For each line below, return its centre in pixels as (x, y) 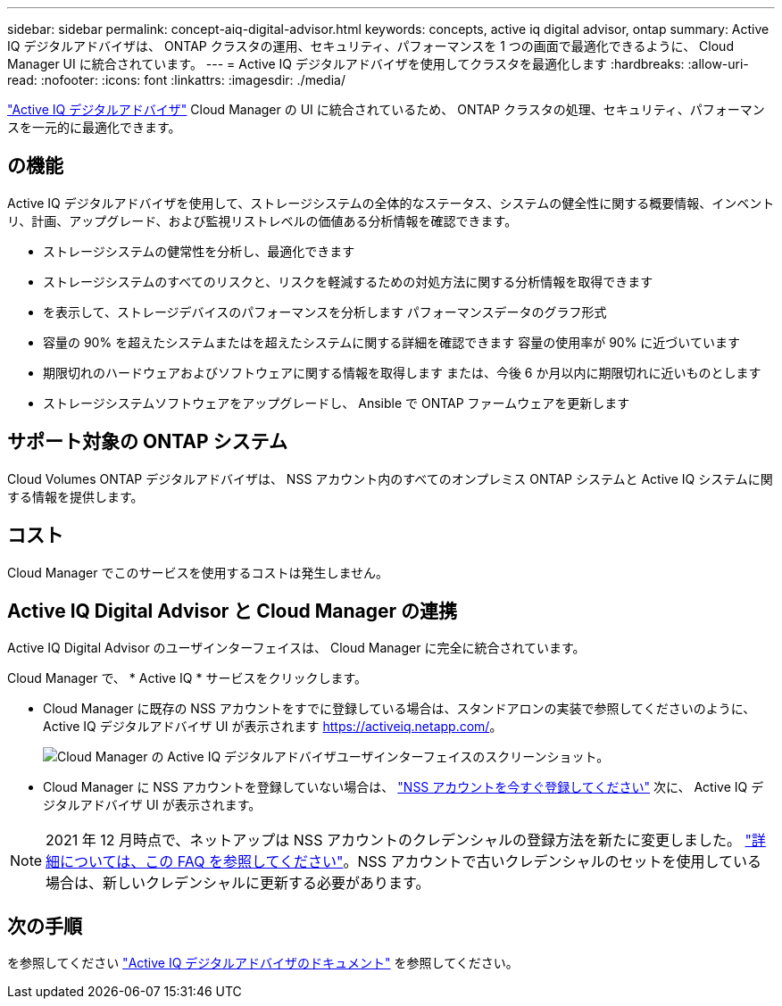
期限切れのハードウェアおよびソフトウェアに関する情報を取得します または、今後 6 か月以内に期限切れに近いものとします (402, 372)
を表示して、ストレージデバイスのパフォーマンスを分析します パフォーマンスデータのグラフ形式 (325, 312)
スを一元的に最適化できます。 (94, 127)
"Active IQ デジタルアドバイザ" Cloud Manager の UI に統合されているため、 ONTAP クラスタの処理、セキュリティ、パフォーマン (386, 109)
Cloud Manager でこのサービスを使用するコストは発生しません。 (198, 572)
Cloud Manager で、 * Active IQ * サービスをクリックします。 (187, 678)
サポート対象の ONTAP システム (147, 442)
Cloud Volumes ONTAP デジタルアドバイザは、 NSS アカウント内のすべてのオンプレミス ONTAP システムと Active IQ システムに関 (390, 478)
